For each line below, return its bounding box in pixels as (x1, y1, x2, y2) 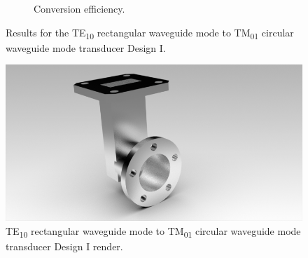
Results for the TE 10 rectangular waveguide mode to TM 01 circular (6, 25, 294, 41)
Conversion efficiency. (34, 1, 125, 15)
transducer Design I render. (6, 238, 123, 253)
